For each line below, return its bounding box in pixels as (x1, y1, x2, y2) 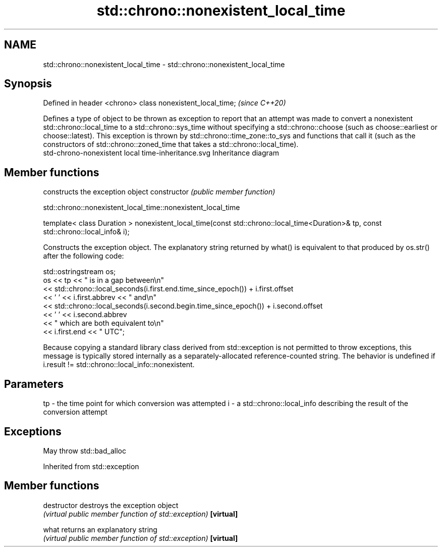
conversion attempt (43, 408, 107, 417)
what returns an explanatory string (43, 525, 157, 534)
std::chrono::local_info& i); (43, 227, 130, 236)
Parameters (4, 377, 64, 390)
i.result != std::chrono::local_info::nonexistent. (43, 360, 195, 369)
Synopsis (4, 77, 52, 90)
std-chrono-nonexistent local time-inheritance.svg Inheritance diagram (43, 148, 279, 158)
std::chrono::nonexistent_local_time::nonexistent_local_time (43, 203, 240, 212)
